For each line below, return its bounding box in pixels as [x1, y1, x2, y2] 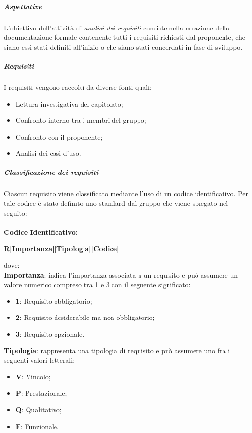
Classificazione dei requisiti [4, 167, 99, 177]
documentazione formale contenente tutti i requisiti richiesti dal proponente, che [4, 32, 246, 42]
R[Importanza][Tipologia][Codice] [4, 243, 119, 254]
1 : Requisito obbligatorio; [15, 295, 92, 306]
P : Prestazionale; [15, 388, 67, 398]
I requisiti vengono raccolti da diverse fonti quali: [4, 82, 152, 92]
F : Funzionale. [15, 421, 59, 431]
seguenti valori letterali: [4, 355, 75, 365]
